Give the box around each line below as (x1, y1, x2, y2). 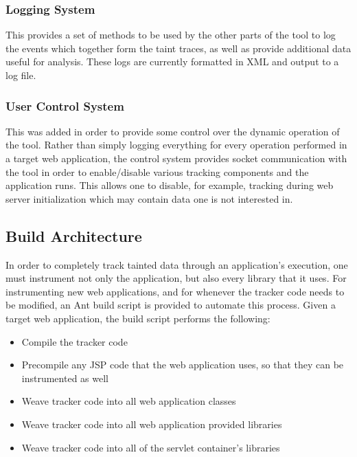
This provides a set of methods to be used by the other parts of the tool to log (5, 27, 336, 42)
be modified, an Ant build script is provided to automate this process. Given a (5, 298, 336, 312)
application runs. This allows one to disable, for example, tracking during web (5, 178, 334, 192)
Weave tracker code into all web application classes (21, 394, 236, 408)
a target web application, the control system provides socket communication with (5, 151, 347, 165)
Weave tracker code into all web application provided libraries (21, 416, 282, 431)
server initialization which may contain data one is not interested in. (5, 191, 293, 205)
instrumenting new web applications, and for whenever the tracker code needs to (5, 284, 345, 298)
